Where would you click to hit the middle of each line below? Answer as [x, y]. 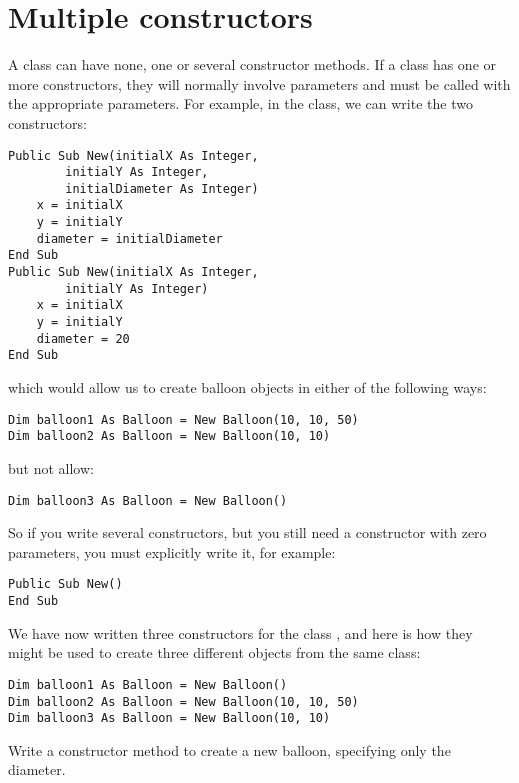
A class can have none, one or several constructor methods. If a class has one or [252, 64]
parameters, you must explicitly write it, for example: [172, 551]
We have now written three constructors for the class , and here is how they [240, 632]
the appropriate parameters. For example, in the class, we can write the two [240, 103]
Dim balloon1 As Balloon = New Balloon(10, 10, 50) [183, 419]
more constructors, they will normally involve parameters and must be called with [259, 83]
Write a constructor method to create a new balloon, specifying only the [229, 749]
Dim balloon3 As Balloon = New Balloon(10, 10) [169, 718]
